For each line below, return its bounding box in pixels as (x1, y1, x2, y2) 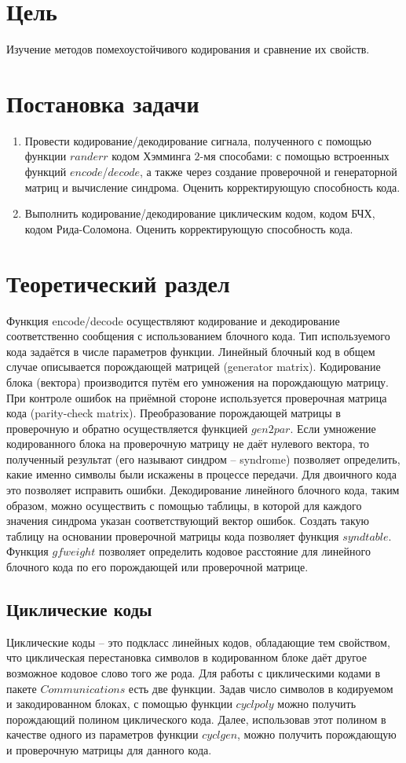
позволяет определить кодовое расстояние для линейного (98, 543, 371, 559)
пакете (6, 680, 37, 696)
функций (24, 163, 67, 180)
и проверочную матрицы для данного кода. (6, 741, 212, 757)
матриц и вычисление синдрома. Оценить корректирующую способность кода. (24, 178, 401, 195)
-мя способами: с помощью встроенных (199, 148, 390, 164)
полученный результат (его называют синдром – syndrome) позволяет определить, (6, 450, 401, 467)
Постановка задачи (6, 86, 199, 119)
